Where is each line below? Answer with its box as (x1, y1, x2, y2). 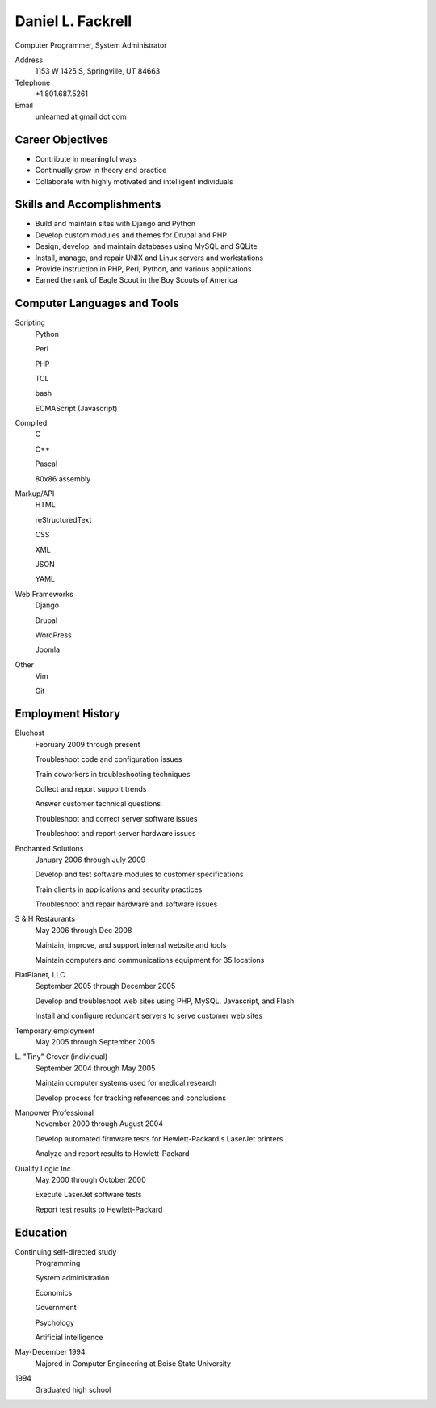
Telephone (15, 78, 51, 87)
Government (35, 1303, 77, 1313)
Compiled (15, 418, 48, 428)
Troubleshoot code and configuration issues (35, 754, 182, 764)
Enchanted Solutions (15, 843, 84, 853)
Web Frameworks (15, 589, 74, 599)
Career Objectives (15, 132, 109, 146)
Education (15, 1225, 68, 1239)
